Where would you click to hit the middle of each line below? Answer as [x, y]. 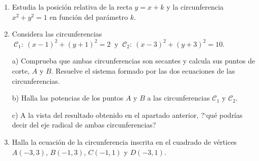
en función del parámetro [89, 17]
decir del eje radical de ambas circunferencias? [84, 125]
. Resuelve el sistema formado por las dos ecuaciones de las [143, 70]
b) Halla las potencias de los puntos [68, 98]
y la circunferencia [195, 7]
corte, [21, 70]
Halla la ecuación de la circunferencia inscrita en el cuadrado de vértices [124, 141]
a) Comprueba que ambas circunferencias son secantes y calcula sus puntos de [134, 61]
